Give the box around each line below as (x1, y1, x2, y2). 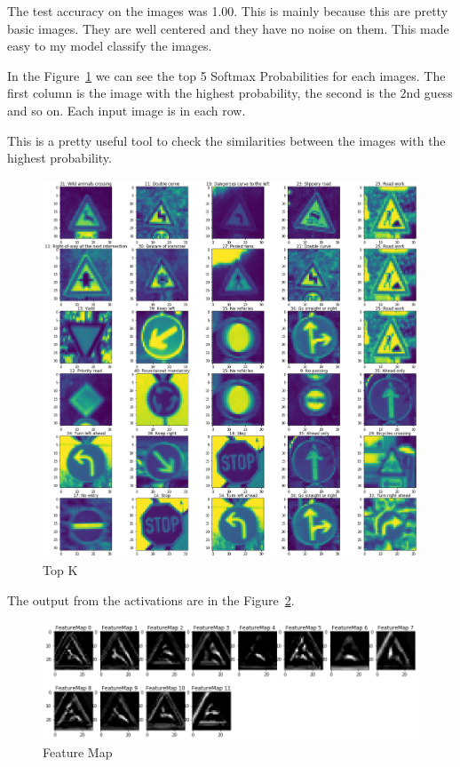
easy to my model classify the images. (7, 36, 212, 55)
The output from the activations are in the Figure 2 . (7, 591, 295, 610)
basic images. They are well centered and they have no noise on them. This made (7, 19, 449, 37)
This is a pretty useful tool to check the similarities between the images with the (7, 131, 446, 149)
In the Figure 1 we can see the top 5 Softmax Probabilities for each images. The (7, 66, 446, 84)
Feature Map (43, 743, 113, 762)
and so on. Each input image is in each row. (7, 100, 246, 119)
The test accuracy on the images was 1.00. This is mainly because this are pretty (7, 2, 448, 20)
